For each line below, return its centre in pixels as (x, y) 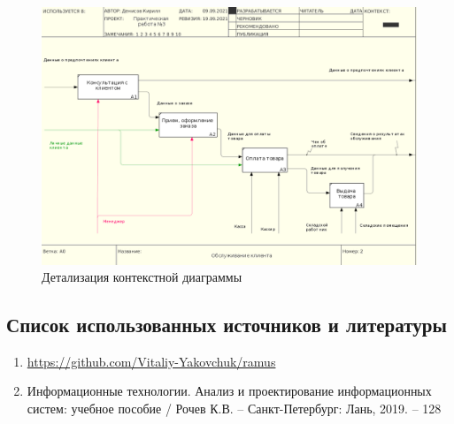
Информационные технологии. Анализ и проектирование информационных (229, 391)
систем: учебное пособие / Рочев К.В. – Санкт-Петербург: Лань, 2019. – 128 (234, 409)
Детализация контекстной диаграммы (142, 277)
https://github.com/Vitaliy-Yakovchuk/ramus (151, 361)
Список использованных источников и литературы (227, 325)
